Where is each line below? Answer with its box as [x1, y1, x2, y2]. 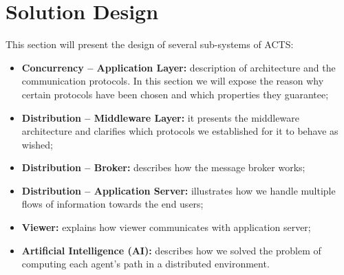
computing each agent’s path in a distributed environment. [21, 256, 270, 271]
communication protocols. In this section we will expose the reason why [21, 74, 324, 88]
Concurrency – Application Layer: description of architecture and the [21, 60, 336, 74]
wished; [21, 137, 53, 151]
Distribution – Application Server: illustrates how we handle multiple [21, 183, 336, 197]
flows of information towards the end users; [21, 197, 204, 211]
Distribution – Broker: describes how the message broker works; [21, 160, 305, 175]
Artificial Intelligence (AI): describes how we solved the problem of [21, 243, 321, 257]
